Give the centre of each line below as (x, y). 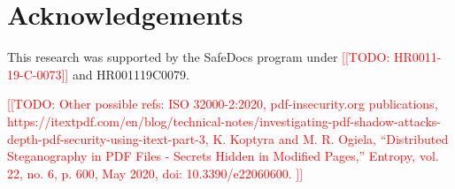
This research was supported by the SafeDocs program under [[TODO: (199, 57)
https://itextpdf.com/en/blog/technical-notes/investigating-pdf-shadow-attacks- (224, 121)
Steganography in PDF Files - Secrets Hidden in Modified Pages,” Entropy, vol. (223, 156)
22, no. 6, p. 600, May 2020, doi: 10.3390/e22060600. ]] (155, 173)
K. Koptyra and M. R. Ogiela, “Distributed (331, 138)
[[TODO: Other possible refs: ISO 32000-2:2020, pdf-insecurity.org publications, (223, 104)
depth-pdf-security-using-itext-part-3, (108, 138)
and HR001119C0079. (131, 74)
